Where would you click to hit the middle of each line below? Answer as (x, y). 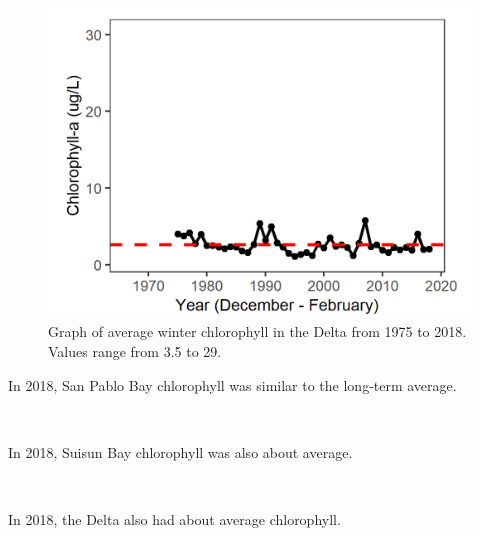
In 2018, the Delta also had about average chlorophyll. (174, 518)
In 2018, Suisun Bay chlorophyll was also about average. (180, 451)
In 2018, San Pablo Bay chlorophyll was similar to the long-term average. (232, 384)
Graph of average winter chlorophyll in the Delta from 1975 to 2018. (257, 331)
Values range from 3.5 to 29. (135, 350)
